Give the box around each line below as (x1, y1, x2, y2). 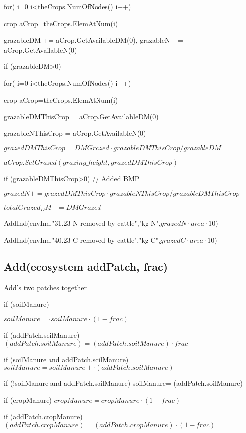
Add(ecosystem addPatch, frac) (4, 258, 168, 274)
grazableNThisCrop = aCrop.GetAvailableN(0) (4, 127, 146, 138)
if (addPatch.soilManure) (4, 329, 80, 340)
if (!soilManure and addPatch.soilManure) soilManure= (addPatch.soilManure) (4, 378, 243, 388)
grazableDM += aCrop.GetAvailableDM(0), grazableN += (4, 35, 183, 45)
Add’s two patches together (4, 282, 87, 292)
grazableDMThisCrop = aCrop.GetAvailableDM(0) (4, 111, 159, 122)
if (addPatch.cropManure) (4, 411, 83, 422)
